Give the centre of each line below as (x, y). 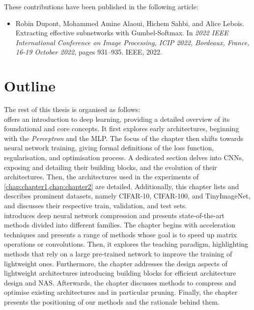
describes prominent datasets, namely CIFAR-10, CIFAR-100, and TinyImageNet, (127, 196)
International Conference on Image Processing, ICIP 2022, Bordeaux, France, (132, 42)
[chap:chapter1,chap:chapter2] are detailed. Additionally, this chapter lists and (122, 186)
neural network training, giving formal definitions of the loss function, (109, 148)
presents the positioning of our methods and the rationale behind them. (112, 301)
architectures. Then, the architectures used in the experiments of (101, 177)
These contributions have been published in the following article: (101, 6)
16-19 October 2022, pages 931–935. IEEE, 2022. (89, 52)
